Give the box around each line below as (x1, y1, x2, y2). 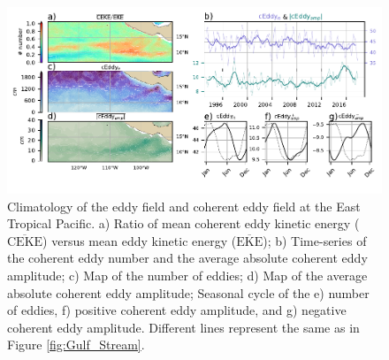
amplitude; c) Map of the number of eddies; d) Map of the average (7, 265, 368, 284)
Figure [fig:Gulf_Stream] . (7, 335, 145, 354)
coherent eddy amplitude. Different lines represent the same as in (7, 318, 360, 336)
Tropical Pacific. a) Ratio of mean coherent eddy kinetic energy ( (7, 214, 360, 233)
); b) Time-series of (263, 231, 367, 249)
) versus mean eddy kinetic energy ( (42, 231, 237, 249)
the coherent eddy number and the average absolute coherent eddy (7, 249, 368, 267)
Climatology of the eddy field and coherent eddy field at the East (7, 196, 361, 215)
